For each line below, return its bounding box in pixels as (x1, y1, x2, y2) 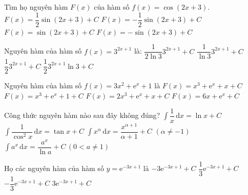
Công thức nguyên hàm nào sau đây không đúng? (4, 110, 160, 120)
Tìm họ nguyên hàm (4, 2, 68, 12)
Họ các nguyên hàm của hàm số (4, 163, 104, 174)
